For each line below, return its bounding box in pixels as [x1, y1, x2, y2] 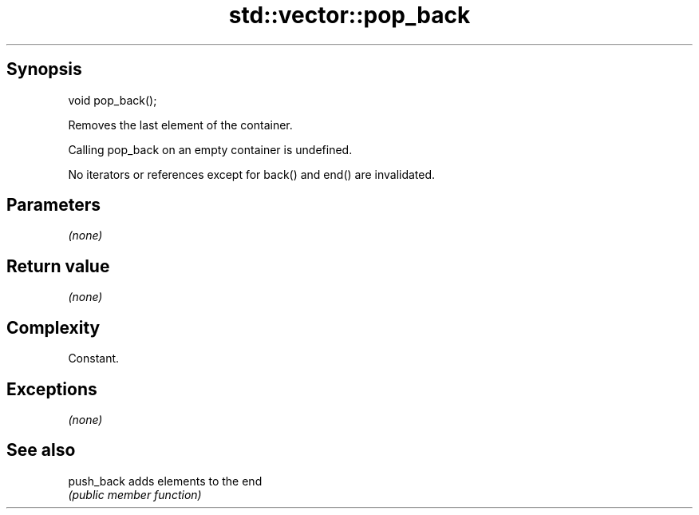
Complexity [6, 317, 101, 338]
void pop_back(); [68, 93, 157, 107]
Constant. [68, 351, 120, 366]
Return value [6, 256, 110, 276]
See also [6, 440, 76, 461]
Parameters [6, 195, 101, 216]
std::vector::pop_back [228, 2, 471, 29]
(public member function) [68, 487, 202, 501]
